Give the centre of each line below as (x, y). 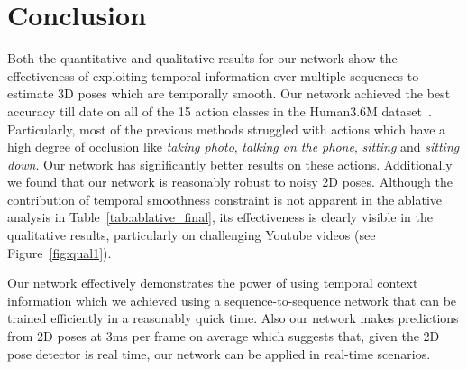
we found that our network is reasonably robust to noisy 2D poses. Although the (230, 182)
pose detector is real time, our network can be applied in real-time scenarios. (219, 353)
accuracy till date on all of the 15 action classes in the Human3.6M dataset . (220, 111)
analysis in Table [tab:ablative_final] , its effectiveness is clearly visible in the (220, 217)
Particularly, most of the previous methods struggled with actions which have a (227, 129)
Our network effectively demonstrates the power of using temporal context (213, 283)
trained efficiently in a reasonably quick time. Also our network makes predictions (233, 318)
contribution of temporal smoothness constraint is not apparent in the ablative (225, 199)
